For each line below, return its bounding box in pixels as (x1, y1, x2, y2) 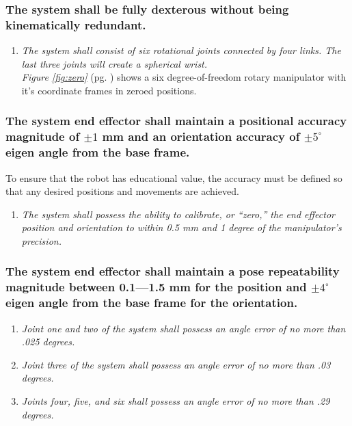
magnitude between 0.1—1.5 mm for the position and (5, 278, 307, 295)
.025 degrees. (21, 334, 75, 349)
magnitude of (5, 128, 80, 145)
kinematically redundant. (5, 16, 146, 33)
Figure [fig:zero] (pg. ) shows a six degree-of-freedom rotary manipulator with (21, 70, 347, 84)
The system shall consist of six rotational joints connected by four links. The (21, 43, 341, 57)
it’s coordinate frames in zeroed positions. (21, 83, 197, 97)
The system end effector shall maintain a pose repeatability (5, 263, 340, 280)
